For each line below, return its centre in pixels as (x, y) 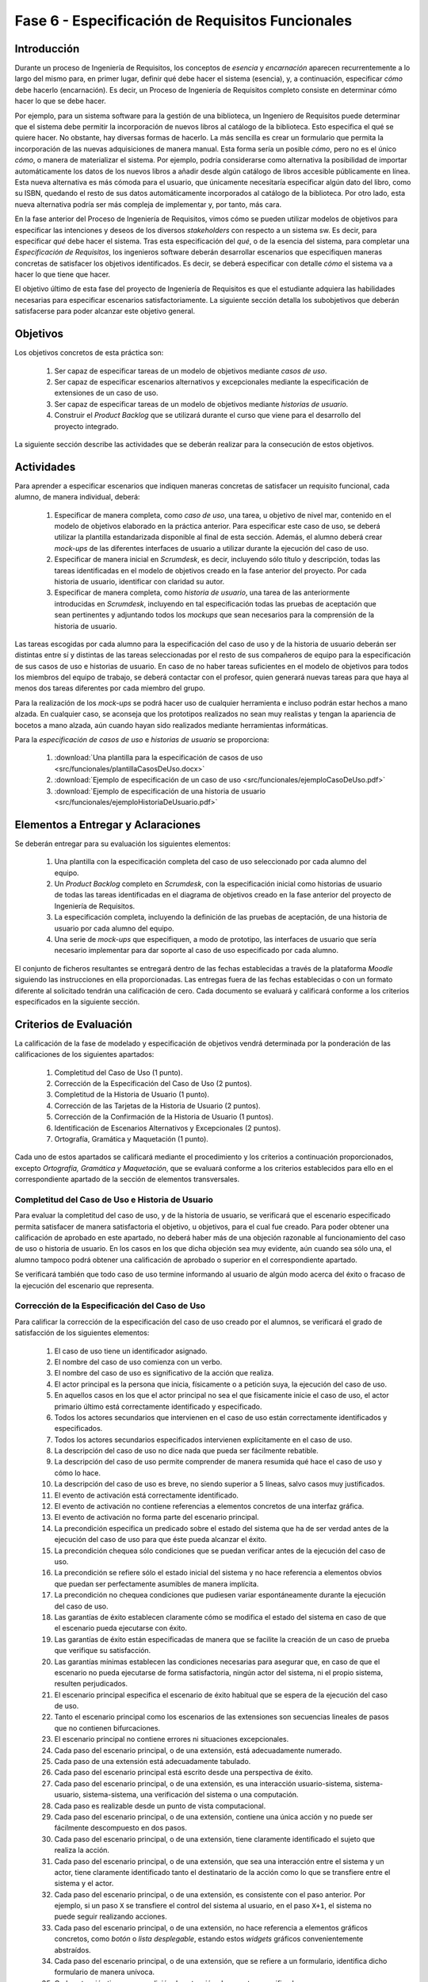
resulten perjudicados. (91, 1684)
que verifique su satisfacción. (103, 1651)
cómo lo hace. (78, 1473)
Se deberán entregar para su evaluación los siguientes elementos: (123, 844)
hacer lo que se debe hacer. (60, 101)
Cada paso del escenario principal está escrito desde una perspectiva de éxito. (183, 1773)
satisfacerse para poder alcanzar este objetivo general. (105, 311)
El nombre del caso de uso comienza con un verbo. (138, 1362)
